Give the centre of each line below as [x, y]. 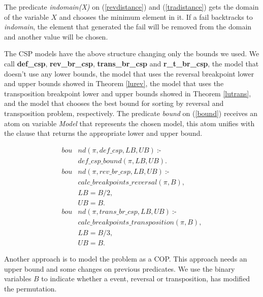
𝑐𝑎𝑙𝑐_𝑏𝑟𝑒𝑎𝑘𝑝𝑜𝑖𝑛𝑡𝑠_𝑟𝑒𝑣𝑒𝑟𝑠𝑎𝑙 [118, 182]
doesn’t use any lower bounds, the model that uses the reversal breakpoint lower [129, 73]
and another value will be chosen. [56, 36]
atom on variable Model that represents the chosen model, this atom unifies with [129, 123]
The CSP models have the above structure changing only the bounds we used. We [132, 53]
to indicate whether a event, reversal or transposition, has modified [146, 279]
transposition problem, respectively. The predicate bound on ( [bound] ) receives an [131, 113]
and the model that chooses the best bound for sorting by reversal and [114, 103]
